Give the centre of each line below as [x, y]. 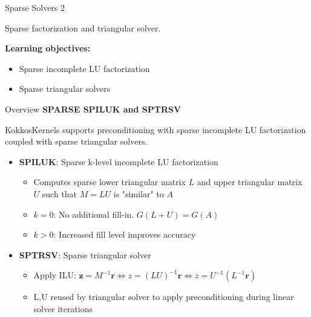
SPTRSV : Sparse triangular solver [85, 254]
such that [60, 193]
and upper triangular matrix [250, 182]
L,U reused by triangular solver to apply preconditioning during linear [164, 297]
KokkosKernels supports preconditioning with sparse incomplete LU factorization [155, 129]
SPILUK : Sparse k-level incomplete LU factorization [119, 161]
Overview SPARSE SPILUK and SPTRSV [93, 109]
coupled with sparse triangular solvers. [76, 141]
